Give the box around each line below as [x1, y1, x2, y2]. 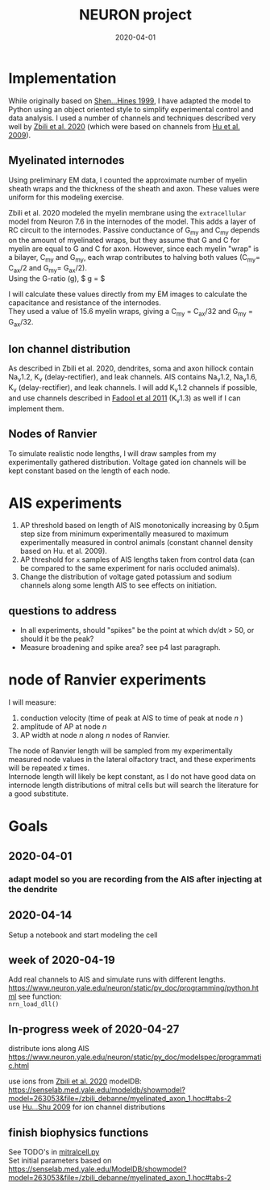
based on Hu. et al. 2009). [19, 547, 107, 556]
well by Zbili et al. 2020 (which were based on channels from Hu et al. [8, 121, 240, 131]
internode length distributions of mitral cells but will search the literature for [8, 781, 259, 790]
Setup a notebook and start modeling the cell [8, 930, 158, 940]
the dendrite [8, 883, 58, 895]
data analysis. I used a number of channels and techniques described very [8, 113, 256, 123]
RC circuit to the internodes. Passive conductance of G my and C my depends [8, 224, 260, 237]
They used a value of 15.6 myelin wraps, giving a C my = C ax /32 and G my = [8, 306, 254, 318]
